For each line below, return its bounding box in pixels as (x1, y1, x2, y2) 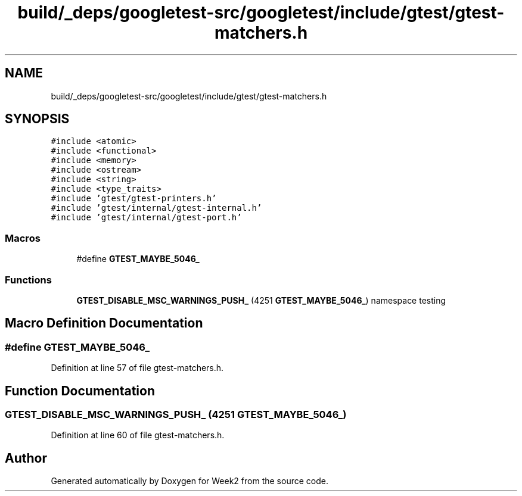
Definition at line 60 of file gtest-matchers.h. (51, 430, 225, 441)
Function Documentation (5, 383, 155, 398)
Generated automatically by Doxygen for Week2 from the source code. (51, 476, 328, 486)
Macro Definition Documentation (5, 316, 203, 331)
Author (5, 450, 47, 466)
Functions (5, 273, 52, 286)
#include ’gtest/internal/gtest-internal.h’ (51, 203, 262, 213)
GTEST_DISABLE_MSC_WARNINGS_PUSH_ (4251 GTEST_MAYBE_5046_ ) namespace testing (76, 295, 446, 305)
